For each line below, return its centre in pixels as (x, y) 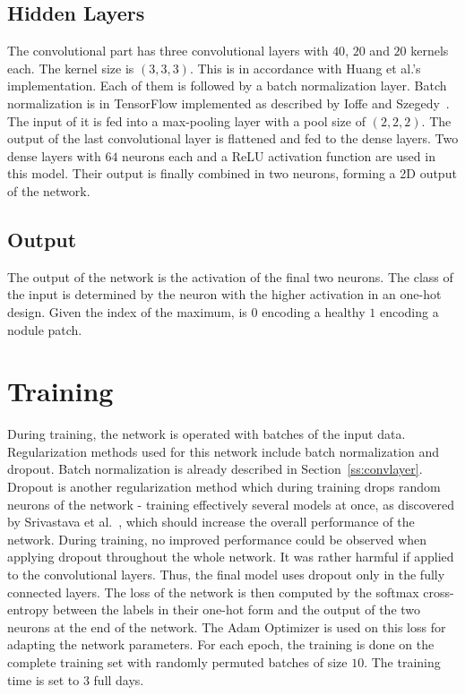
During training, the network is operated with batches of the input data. (207, 434)
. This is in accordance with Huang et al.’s (305, 68)
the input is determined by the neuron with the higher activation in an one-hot (224, 294)
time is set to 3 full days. (76, 679)
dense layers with (54, 155)
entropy (28, 609)
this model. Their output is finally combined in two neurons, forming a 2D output (232, 173)
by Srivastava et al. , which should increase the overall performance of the (211, 522)
